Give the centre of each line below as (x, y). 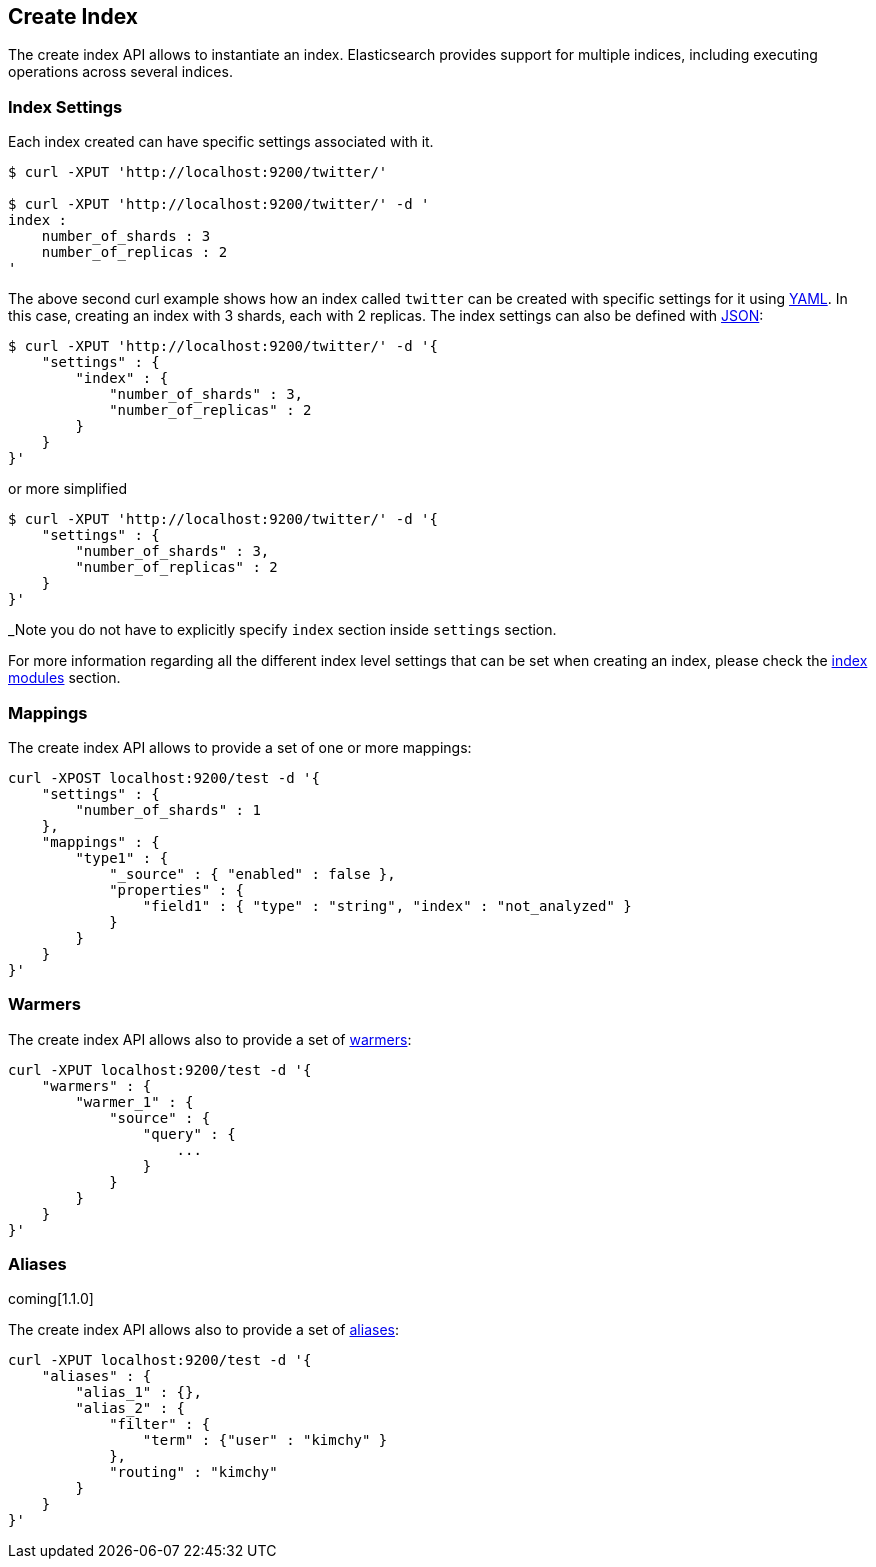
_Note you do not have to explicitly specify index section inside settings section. (282, 630)
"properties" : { (177, 889)
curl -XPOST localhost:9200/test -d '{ (164, 777)
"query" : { (189, 1133)
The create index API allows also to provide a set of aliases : (203, 1330)
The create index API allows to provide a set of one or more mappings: (240, 747)
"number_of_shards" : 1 (168, 809)
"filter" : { (160, 1424)
